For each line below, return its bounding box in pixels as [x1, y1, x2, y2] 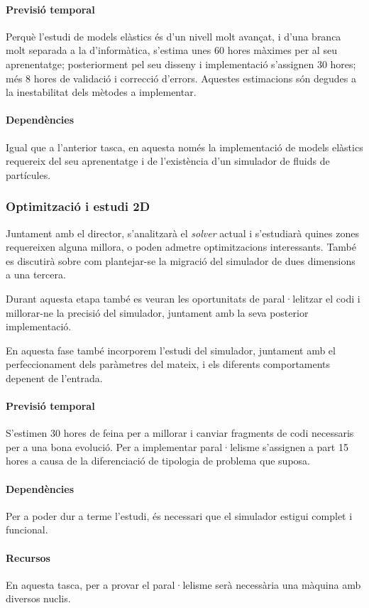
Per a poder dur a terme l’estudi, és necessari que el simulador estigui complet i [6, 508, 353, 523]
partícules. [6, 167, 51, 182]
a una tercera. [6, 267, 66, 282]
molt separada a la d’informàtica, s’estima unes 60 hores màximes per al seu [6, 43, 337, 58]
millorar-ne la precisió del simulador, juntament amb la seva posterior [6, 305, 309, 320]
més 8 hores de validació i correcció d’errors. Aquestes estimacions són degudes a [6, 70, 356, 85]
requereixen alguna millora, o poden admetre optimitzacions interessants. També [6, 239, 357, 254]
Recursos [6, 550, 50, 565]
